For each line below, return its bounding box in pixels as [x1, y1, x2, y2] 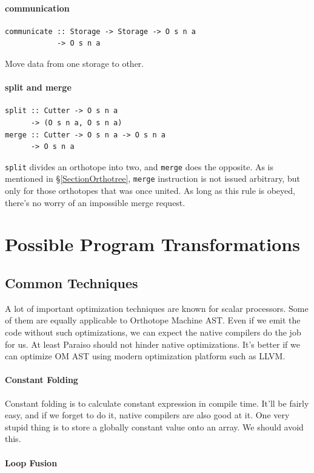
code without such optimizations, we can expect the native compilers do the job [5, 326, 301, 339]
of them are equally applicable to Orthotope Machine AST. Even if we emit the [5, 314, 301, 326]
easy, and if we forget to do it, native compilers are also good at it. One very [5, 409, 290, 421]
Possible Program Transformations [5, 232, 300, 257]
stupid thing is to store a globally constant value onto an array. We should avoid [5, 420, 304, 433]
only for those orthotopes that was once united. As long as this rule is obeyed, [5, 184, 295, 197]
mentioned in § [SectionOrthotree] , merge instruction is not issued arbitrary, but [5, 172, 300, 185]
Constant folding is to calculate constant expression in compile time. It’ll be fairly [5, 396, 309, 409]
